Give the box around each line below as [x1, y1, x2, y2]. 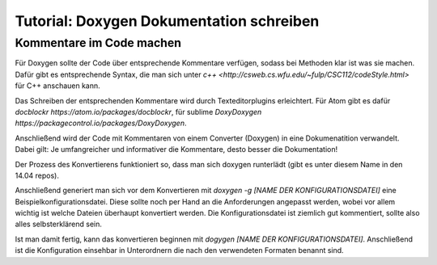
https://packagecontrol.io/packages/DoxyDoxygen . [15, 118, 187, 128]
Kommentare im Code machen [15, 36, 182, 50]
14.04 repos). [15, 170, 60, 180]
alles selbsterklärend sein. [15, 219, 103, 229]
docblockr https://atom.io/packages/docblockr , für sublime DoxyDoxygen [15, 107, 262, 116]
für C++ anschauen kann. [15, 81, 100, 90]
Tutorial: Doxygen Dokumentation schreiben [15, 12, 320, 30]
